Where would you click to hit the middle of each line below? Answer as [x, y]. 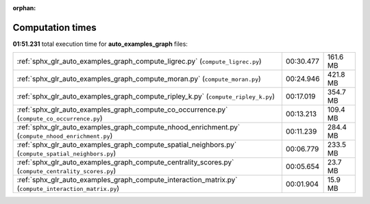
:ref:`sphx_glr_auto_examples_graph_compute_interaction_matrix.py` [127, 180]
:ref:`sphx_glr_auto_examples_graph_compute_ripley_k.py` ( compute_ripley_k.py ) [146, 97]
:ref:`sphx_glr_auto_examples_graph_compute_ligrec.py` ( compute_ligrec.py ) [139, 62]
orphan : [24, 8]
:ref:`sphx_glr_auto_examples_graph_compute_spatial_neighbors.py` [127, 145]
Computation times [54, 27]
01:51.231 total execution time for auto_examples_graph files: [100, 44]
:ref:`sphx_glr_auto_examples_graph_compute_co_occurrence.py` [122, 110]
